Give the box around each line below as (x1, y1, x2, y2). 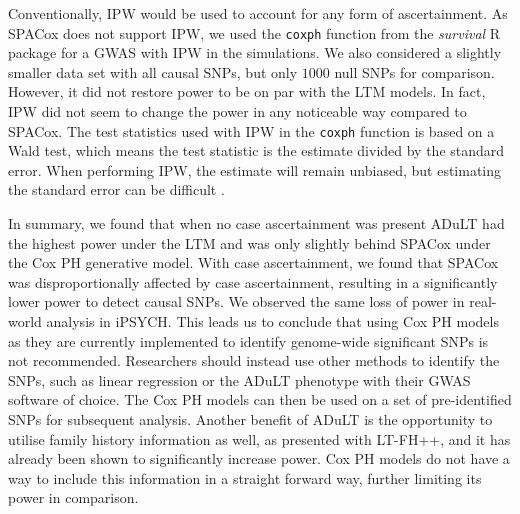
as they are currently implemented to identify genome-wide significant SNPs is (8, 330, 489, 351)
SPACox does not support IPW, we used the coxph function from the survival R (8, 22, 501, 43)
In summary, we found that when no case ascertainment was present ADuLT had (8, 213, 505, 234)
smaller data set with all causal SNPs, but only (8, 61, 298, 82)
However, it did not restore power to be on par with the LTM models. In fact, (8, 81, 486, 102)
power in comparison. (8, 487, 139, 508)
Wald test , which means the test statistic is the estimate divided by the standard (8, 140, 505, 161)
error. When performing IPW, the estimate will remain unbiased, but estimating (8, 159, 502, 180)
